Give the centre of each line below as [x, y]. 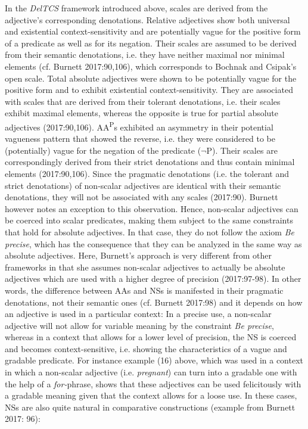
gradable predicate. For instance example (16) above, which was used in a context [154, 360]
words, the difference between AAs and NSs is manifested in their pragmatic [144, 290]
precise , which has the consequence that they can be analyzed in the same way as [153, 243]
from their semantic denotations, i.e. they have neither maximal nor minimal [145, 55]
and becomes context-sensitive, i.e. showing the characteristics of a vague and [146, 348]
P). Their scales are [242, 150]
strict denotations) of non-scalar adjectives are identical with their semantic [143, 185]
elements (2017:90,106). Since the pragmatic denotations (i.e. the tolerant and [147, 173]
